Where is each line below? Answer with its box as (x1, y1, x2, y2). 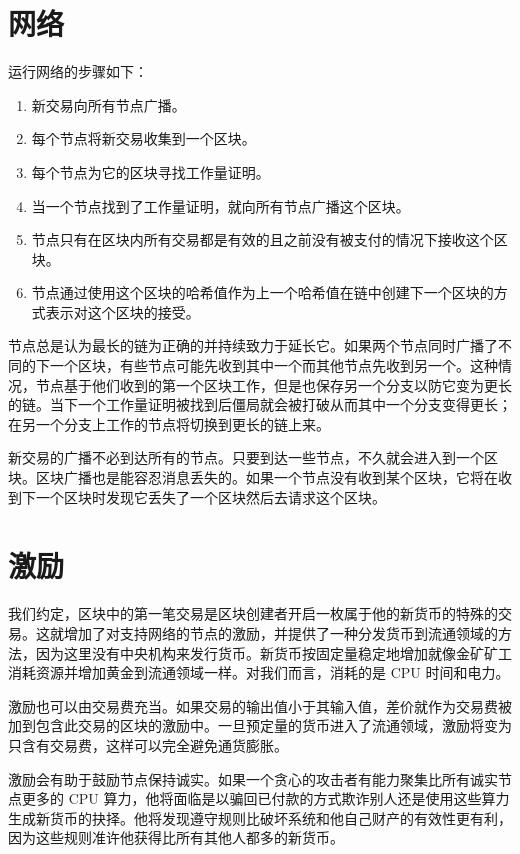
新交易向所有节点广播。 (31, 94, 186, 115)
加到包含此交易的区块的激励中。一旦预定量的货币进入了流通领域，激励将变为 (8, 715, 512, 736)
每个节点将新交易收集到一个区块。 (31, 128, 256, 149)
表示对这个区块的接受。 (45, 301, 200, 322)
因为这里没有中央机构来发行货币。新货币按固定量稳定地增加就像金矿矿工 (35, 642, 512, 663)
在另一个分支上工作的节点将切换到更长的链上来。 (8, 413, 330, 434)
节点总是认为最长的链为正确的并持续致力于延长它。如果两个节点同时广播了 (8, 335, 498, 356)
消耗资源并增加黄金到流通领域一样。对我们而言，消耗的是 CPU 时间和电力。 (8, 662, 510, 683)
